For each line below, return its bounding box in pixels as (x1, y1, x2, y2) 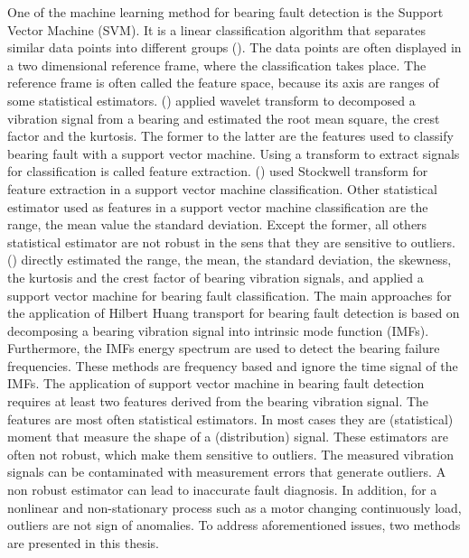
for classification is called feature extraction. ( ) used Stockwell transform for (7, 162, 428, 181)
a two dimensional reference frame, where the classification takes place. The (7, 55, 427, 74)
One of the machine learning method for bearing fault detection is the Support (7, 3, 444, 21)
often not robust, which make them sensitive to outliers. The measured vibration (7, 444, 455, 463)
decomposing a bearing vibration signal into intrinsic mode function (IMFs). (7, 321, 429, 339)
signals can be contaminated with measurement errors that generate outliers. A (7, 462, 446, 481)
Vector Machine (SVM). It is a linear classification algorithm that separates (7, 20, 426, 39)
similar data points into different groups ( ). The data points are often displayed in (7, 38, 462, 57)
